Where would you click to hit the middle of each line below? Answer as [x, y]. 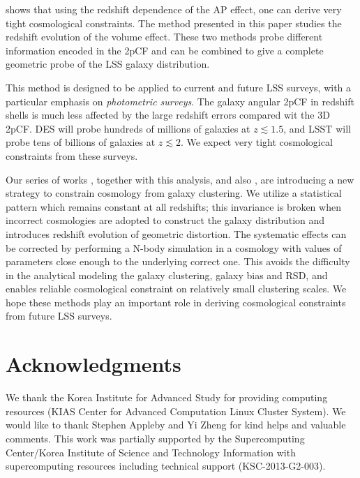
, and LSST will [317, 128]
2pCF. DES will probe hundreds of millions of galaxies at [128, 128]
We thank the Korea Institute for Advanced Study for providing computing [167, 397]
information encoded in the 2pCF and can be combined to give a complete [165, 50]
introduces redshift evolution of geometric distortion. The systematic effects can [176, 233]
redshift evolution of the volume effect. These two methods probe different [164, 37]
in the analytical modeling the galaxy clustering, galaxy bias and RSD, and [167, 275]
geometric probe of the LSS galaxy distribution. [108, 64]
